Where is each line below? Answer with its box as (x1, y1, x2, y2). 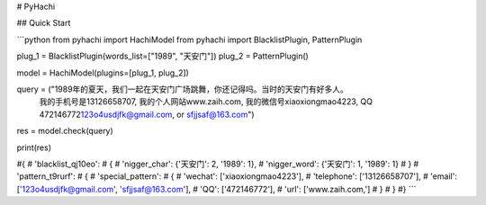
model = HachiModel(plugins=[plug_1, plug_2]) (16, 67, 189, 78)
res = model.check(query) (16, 126, 114, 137)
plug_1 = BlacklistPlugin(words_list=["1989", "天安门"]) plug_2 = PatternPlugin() (16, 50, 310, 62)
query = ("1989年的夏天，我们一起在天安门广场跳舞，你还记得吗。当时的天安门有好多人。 (16, 84, 348, 94)
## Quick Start (16, 18, 71, 29)
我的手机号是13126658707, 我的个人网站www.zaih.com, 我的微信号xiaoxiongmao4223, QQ (39, 96, 373, 107)
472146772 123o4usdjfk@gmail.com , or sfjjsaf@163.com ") (39, 109, 256, 120)
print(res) (16, 142, 52, 153)
